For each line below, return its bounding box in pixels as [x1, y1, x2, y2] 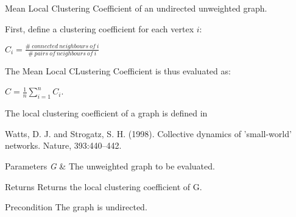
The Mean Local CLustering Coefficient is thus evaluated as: [5, 64, 231, 77]
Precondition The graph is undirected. [5, 201, 147, 213]
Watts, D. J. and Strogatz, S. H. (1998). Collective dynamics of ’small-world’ [5, 127, 292, 140]
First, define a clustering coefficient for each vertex [5, 22, 194, 35]
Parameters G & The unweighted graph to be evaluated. [5, 159, 215, 172]
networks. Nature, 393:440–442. [5, 139, 122, 152]
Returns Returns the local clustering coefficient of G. [5, 180, 202, 193]
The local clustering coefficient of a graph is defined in [5, 107, 208, 119]
